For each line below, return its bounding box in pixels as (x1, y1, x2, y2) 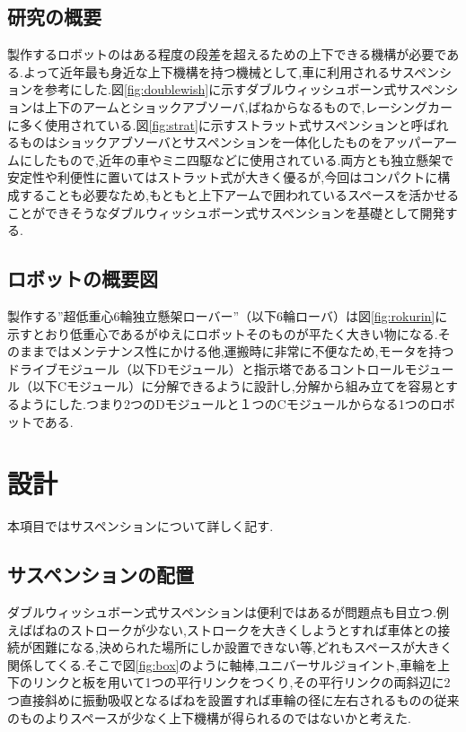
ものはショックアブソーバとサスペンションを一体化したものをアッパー (19, 133, 434, 152)
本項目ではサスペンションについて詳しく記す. (7, 517, 274, 536)
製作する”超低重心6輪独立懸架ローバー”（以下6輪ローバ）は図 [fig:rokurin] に (7, 306, 448, 325)
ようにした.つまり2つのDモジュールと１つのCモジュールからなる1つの (19, 394, 430, 413)
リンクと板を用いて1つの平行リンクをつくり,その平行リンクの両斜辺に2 (31, 673, 451, 692)
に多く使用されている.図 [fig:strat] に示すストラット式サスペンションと (7, 115, 411, 134)
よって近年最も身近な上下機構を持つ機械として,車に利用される (22, 62, 391, 81)
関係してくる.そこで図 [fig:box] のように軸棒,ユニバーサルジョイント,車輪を (7, 655, 437, 674)
